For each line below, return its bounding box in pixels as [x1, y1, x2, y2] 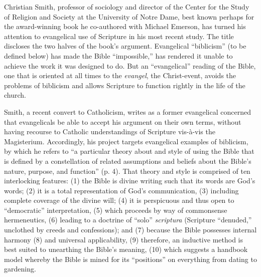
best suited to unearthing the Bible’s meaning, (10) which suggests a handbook [4, 244, 248, 254]
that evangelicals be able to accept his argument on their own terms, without [4, 116, 241, 127]
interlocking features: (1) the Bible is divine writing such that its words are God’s [4, 175, 255, 186]
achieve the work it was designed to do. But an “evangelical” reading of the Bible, [4, 60, 256, 71]
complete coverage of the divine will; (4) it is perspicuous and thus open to [4, 195, 234, 205]
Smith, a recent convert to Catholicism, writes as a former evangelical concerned [4, 106, 251, 117]
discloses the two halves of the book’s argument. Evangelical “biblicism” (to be [4, 41, 246, 51]
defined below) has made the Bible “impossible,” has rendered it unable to [4, 50, 233, 61]
